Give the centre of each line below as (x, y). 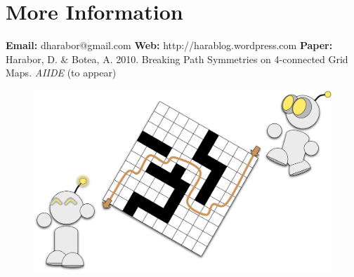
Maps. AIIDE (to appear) (61, 73)
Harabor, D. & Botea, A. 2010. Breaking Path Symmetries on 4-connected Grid (177, 59)
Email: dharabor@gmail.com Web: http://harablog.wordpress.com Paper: (169, 45)
